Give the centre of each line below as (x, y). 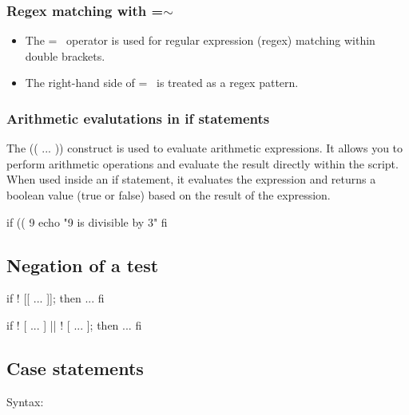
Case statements (75, 368)
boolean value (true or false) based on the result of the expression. (169, 195)
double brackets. (65, 55)
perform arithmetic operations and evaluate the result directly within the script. (203, 163)
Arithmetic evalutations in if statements (138, 118)
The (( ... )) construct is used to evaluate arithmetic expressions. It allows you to (205, 148)
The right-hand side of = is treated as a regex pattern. (162, 83)
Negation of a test (83, 265)
